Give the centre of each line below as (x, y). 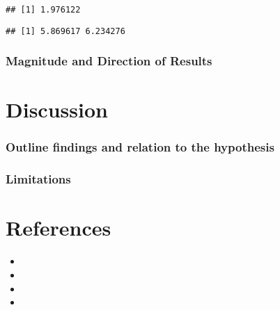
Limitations (38, 179)
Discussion (57, 109)
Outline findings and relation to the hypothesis (140, 147)
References (59, 228)
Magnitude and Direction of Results (109, 61)
